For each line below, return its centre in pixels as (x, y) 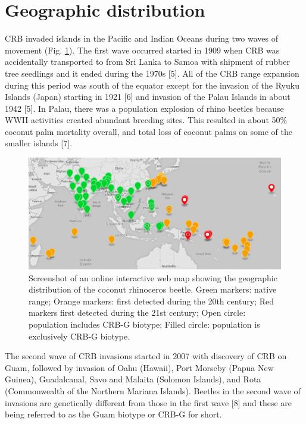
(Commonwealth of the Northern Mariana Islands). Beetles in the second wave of (153, 390)
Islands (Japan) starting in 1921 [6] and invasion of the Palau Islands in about (148, 97)
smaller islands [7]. (39, 143)
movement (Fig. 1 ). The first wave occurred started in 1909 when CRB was (142, 50)
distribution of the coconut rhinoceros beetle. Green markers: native (153, 289)
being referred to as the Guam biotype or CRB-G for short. (113, 414)
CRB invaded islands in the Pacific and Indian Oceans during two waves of (142, 38)
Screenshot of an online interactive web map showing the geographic (153, 277)
